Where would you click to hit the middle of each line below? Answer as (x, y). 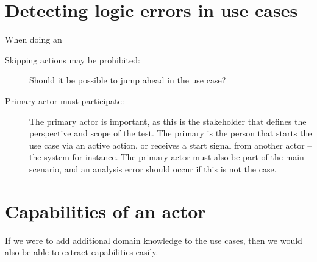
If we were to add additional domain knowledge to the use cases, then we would (154, 240)
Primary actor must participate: (65, 100)
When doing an (34, 39)
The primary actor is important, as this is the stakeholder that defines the (168, 121)
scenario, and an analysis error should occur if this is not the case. (153, 168)
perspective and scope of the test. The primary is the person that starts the (171, 133)
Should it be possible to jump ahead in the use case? (128, 80)
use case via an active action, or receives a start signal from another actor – (171, 145)
